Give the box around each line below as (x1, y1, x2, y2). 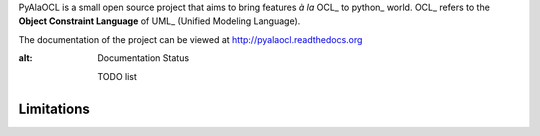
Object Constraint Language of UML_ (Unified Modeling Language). (18, 15, 301, 27)
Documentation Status (97, 52, 190, 64)
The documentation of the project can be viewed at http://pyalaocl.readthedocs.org (18, 33, 363, 45)
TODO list (97, 70, 137, 82)
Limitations (18, 101, 90, 118)
